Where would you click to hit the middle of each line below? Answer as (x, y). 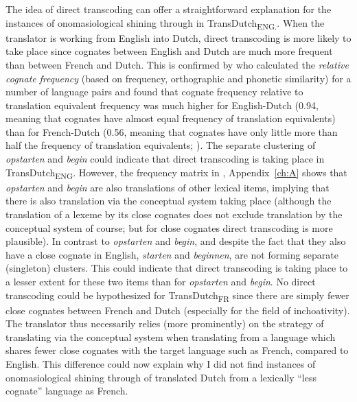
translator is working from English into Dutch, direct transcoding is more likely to (178, 37)
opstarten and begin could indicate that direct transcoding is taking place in (165, 159)
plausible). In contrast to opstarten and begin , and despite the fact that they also (176, 241)
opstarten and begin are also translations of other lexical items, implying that (168, 187)
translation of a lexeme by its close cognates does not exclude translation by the (174, 214)
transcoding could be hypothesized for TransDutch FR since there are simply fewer (177, 296)
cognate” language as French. (67, 391)
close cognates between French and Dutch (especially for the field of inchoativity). (178, 310)
